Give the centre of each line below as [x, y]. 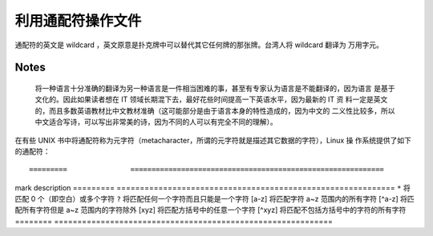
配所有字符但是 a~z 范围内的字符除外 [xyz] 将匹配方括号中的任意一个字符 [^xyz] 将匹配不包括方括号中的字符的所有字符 [210, 210]
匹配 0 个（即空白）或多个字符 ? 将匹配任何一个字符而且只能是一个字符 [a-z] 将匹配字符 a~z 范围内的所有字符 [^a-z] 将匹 [214, 199]
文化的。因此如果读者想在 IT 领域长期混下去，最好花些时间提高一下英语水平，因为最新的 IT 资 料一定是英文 [211, 99]
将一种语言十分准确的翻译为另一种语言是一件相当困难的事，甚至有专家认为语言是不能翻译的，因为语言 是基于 [215, 88]
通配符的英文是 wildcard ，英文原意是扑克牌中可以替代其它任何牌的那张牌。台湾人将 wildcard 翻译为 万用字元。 [199, 45]
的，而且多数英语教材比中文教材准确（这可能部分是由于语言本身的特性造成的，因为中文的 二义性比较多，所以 [215, 110]
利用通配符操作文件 [78, 21]
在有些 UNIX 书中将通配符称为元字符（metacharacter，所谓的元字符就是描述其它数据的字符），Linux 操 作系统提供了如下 [213, 140]
